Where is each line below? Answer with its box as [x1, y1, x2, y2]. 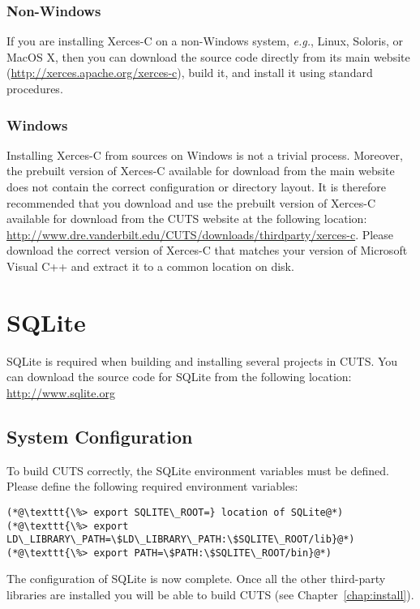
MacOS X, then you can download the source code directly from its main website [6, 48, 410, 65]
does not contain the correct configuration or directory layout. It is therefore [6, 178, 386, 195]
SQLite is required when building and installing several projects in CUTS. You [6, 352, 398, 369]
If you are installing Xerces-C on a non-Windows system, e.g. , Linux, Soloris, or [6, 32, 403, 49]
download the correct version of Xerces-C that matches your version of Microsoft [6, 242, 408, 259]
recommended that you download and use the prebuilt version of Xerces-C [6, 194, 375, 211]
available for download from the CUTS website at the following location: [6, 210, 367, 227]
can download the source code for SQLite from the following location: [6, 368, 352, 385]
